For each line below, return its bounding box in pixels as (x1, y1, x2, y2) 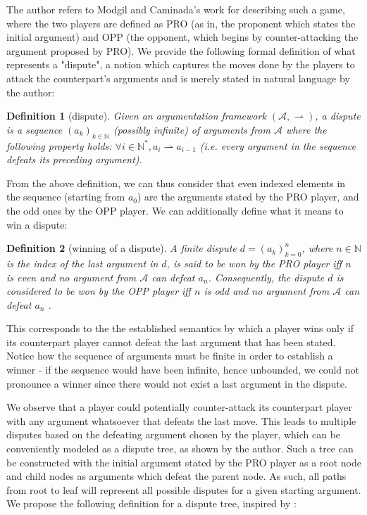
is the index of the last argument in (6, 255, 158, 270)
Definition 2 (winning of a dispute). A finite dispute (6, 241, 237, 255)
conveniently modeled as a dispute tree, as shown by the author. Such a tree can (6, 441, 354, 456)
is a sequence (6, 122, 63, 136)
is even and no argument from (6, 269, 137, 284)
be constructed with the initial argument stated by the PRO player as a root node (6, 454, 361, 469)
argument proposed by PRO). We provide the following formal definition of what (6, 43, 356, 58)
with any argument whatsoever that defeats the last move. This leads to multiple (6, 413, 356, 428)
